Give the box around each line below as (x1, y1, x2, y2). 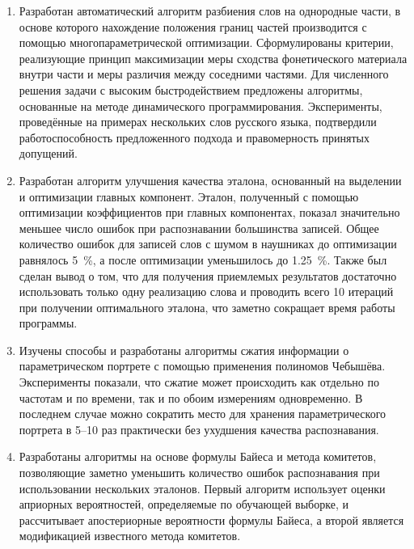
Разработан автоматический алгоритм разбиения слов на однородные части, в (19, 2, 401, 19)
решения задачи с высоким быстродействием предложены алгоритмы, (19, 81, 363, 98)
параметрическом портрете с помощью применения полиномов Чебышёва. (19, 357, 386, 374)
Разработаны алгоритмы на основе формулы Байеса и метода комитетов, (19, 448, 377, 465)
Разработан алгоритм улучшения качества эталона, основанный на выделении (19, 171, 402, 188)
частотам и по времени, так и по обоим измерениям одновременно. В (19, 389, 363, 406)
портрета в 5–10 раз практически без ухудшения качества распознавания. (19, 420, 379, 437)
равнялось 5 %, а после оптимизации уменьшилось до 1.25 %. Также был (19, 251, 387, 268)
